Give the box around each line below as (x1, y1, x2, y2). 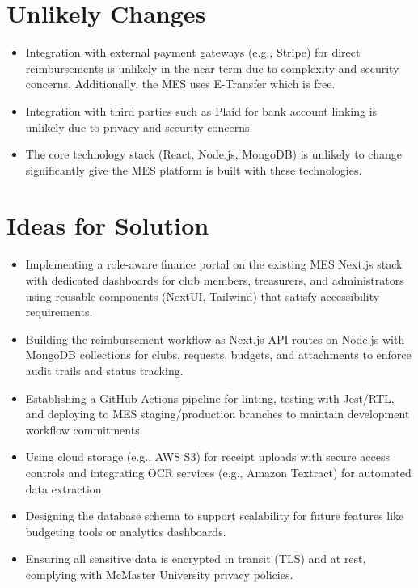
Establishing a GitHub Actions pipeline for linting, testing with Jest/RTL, (25, 389, 395, 406)
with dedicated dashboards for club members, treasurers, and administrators (25, 272, 404, 288)
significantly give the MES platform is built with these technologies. (25, 161, 362, 178)
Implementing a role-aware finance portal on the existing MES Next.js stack (25, 256, 403, 273)
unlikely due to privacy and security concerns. (25, 118, 253, 135)
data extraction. (25, 480, 105, 497)
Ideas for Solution (6, 209, 209, 242)
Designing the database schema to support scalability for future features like (25, 507, 404, 524)
